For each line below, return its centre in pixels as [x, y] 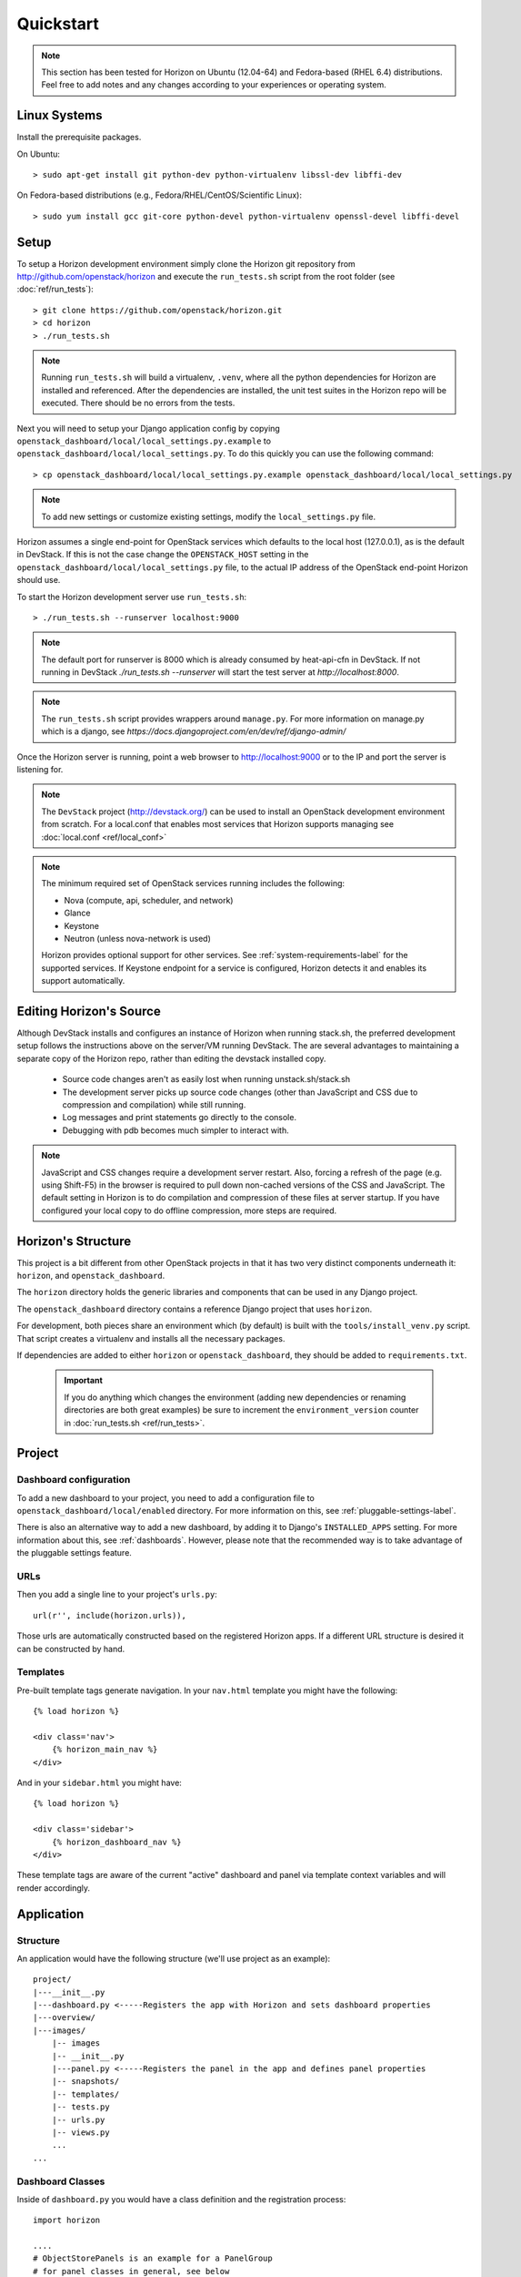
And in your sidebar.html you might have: [99, 1783]
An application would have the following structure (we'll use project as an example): [174, 1958]
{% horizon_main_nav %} [105, 1750]
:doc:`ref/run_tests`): [55, 289]
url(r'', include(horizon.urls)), [110, 1615]
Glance [77, 913]
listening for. [40, 770]
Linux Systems [60, 115]
